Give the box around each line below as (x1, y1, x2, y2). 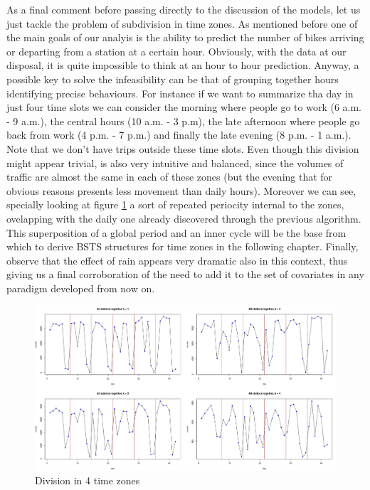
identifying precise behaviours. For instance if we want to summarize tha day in (6, 85, 354, 100)
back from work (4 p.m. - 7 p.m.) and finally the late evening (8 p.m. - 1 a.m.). (6, 127, 351, 142)
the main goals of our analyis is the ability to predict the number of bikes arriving (6, 30, 364, 45)
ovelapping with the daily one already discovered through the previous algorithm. (6, 211, 361, 225)
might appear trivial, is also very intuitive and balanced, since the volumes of (6, 155, 344, 170)
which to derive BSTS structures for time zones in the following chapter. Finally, (6, 239, 359, 254)
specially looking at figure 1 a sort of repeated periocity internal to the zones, (6, 197, 344, 212)
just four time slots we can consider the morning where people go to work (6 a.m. (6, 100, 362, 114)
